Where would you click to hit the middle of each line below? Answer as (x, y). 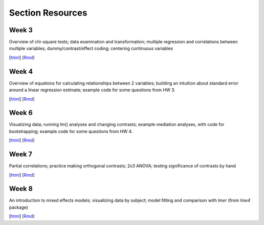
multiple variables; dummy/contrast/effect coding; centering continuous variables (91, 48)
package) (19, 207)
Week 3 (21, 30)
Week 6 (21, 113)
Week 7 (21, 154)
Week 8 (21, 189)
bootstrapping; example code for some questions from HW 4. (71, 131)
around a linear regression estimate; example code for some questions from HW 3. (92, 90)
